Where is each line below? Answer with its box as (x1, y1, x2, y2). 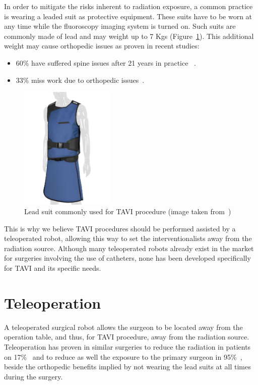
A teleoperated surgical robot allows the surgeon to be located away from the (4, 321, 243, 332)
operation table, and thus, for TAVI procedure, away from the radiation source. (4, 331, 249, 342)
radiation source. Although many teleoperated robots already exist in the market (4, 243, 254, 253)
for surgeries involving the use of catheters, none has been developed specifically (4, 253, 251, 263)
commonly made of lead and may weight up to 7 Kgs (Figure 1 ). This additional (4, 30, 254, 41)
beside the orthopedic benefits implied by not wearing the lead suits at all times (4, 361, 251, 372)
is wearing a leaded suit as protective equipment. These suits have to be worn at (4, 11, 252, 21)
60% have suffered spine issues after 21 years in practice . (16, 57, 196, 68)
